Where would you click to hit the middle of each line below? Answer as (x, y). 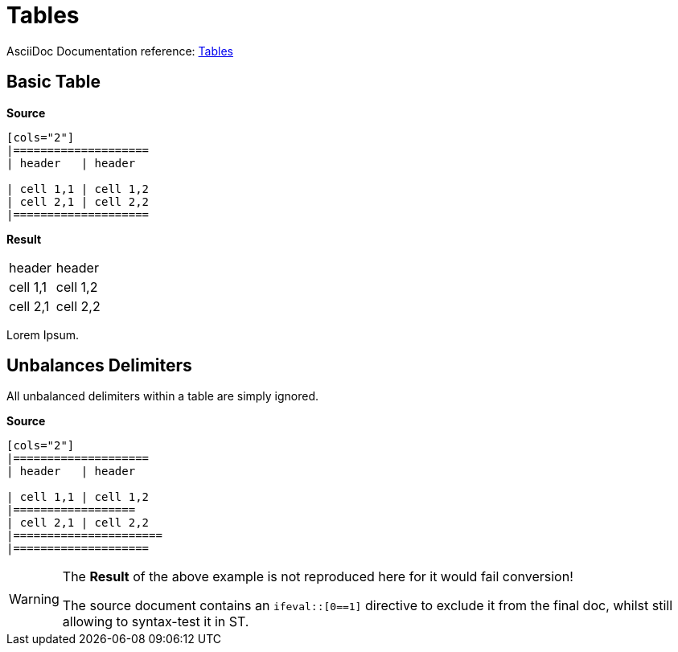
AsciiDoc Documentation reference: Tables (120, 51)
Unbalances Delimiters (99, 366)
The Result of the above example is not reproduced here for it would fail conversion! (318, 577)
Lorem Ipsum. (43, 334)
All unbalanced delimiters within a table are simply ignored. (163, 396)
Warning (34, 599)
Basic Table (53, 82)
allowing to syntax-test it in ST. (156, 622)
